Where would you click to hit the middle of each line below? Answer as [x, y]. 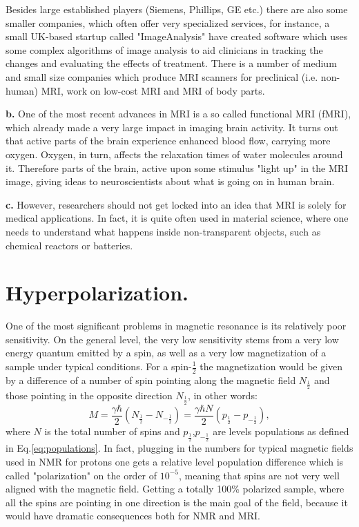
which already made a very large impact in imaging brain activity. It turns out [172, 127]
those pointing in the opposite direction [89, 395]
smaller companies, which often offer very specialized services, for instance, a [168, 22]
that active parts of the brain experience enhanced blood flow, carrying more [168, 141]
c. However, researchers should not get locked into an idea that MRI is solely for [176, 204]
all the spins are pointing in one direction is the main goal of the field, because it [177, 502]
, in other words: [222, 395]
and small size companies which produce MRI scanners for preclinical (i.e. [162, 76]
